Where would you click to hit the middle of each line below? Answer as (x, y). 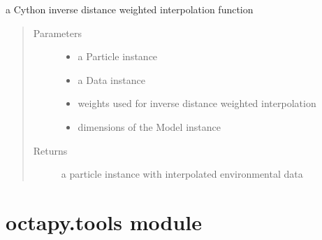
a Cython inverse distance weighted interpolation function (130, 9)
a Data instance (111, 79)
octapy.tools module (104, 221)
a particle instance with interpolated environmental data (182, 174)
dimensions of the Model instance (149, 126)
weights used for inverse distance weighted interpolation (197, 103)
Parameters (57, 33)
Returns (50, 150)
